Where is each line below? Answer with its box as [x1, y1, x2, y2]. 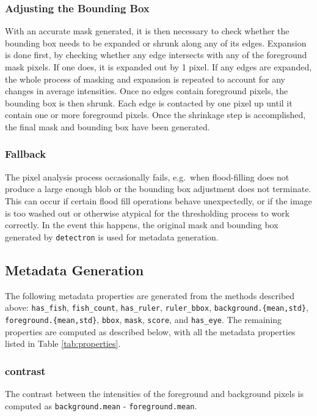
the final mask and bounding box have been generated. [5, 120, 210, 133]
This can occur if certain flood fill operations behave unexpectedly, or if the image [5, 194, 312, 207]
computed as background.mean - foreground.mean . [5, 399, 197, 412]
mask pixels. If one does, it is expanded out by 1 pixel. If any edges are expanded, [5, 61, 312, 73]
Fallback [5, 146, 46, 162]
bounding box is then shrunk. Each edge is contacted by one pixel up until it [5, 96, 293, 109]
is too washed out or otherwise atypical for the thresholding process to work [5, 206, 290, 219]
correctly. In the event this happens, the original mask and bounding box [5, 218, 279, 231]
